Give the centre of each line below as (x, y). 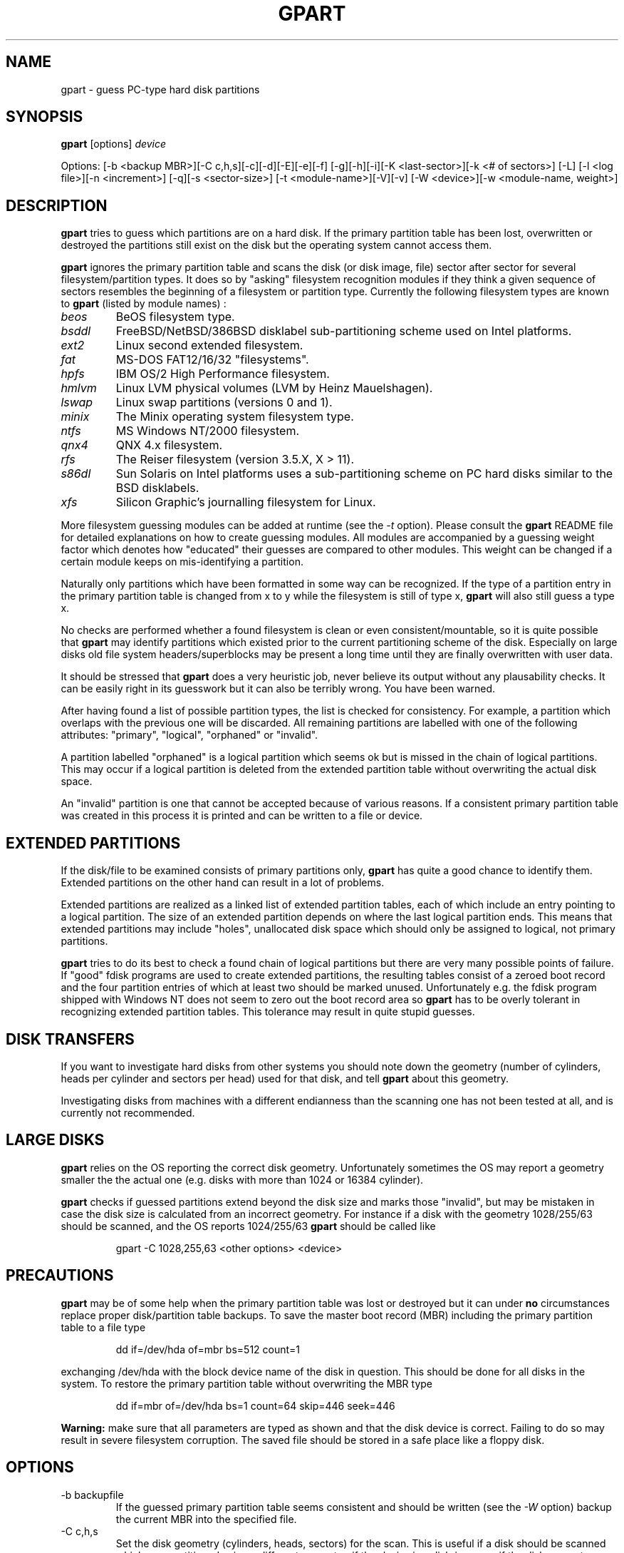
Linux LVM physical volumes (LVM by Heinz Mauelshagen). (274, 388)
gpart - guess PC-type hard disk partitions (160, 89)
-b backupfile (92, 1495)
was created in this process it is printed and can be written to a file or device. (242, 816)
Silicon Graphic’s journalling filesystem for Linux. (246, 502)
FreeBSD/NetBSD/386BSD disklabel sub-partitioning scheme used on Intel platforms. (344, 331)
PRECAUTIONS (60, 1276)
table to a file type (103, 1327)
